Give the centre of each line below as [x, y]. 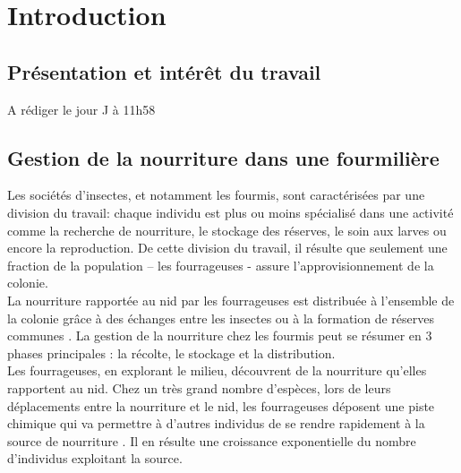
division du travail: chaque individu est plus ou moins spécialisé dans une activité [230, 212]
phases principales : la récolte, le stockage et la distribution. [171, 353]
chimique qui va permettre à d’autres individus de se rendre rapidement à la [216, 423]
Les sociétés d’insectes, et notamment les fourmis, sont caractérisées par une [216, 195]
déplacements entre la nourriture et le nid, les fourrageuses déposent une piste [221, 405]
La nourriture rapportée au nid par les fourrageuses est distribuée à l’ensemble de [231, 300]
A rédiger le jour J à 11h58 [81, 109]
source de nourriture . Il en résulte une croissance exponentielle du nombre [212, 440]
